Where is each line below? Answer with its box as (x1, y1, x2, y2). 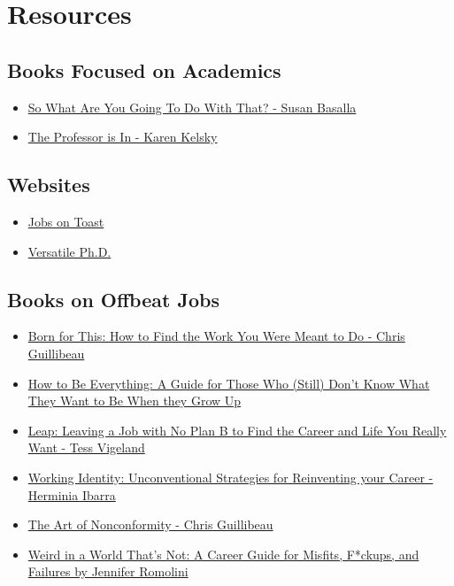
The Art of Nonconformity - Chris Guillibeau (27, 515, 273, 534)
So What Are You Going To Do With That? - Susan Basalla (27, 97, 357, 116)
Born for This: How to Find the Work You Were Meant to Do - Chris (27, 327, 405, 345)
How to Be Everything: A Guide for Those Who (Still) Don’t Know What (27, 374, 430, 392)
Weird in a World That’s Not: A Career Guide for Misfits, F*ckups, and (27, 544, 419, 563)
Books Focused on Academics (7, 56, 281, 83)
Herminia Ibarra (27, 485, 116, 504)
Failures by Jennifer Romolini (27, 562, 189, 581)
